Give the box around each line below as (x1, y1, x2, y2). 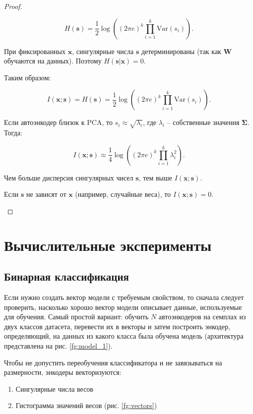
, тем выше (138, 172, 173, 182)
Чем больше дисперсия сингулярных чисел (4, 172, 133, 182)
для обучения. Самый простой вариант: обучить (4, 311, 149, 322)
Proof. (4, 1, 22, 11)
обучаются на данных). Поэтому (4, 56, 102, 66)
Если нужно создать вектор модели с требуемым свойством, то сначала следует (4, 292, 244, 302)
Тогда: (4, 127, 22, 138)
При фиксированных (4, 46, 66, 56)
